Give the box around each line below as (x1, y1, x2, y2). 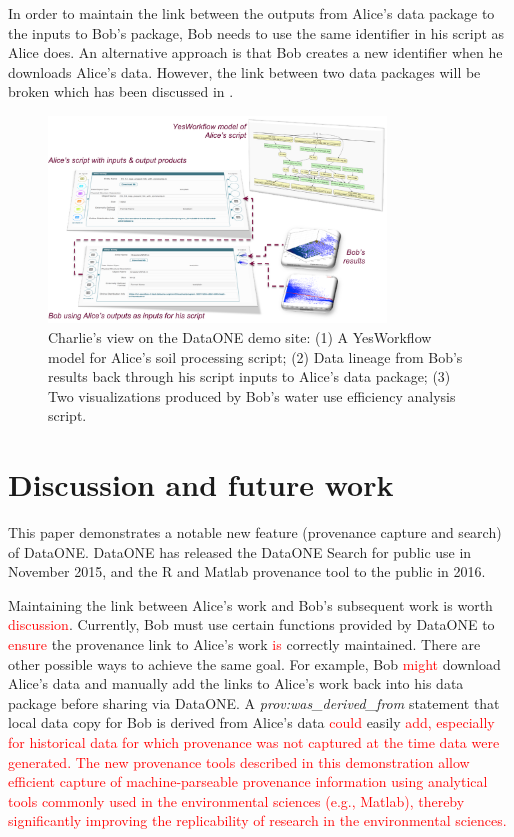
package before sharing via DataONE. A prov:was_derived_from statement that (8, 692, 500, 713)
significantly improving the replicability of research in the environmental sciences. (8, 810, 507, 831)
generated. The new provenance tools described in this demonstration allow (8, 751, 470, 772)
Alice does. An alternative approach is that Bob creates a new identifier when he (8, 42, 503, 63)
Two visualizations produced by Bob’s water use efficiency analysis (48, 385, 456, 406)
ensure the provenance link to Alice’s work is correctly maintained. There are (8, 633, 481, 654)
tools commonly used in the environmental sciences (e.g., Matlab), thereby (8, 790, 465, 811)
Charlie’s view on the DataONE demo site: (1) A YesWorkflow (48, 326, 432, 347)
